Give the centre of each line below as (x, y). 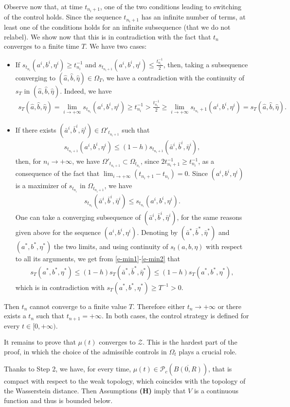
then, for (28, 161)
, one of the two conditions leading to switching (171, 6)
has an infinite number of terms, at (193, 17)
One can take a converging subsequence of (78, 217)
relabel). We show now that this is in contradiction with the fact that (108, 36)
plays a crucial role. (208, 351)
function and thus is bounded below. (58, 400)
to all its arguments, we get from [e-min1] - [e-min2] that (98, 258)
